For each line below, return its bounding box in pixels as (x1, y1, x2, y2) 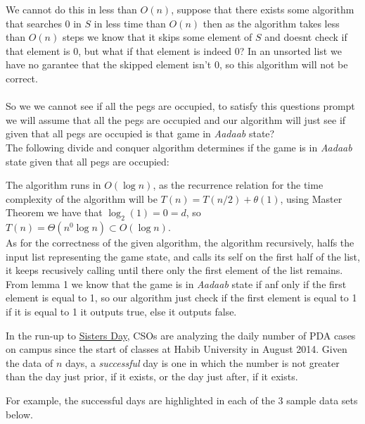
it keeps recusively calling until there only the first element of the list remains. (6, 263, 343, 278)
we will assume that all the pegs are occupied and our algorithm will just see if (6, 112, 346, 127)
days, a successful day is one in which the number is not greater (65, 355, 340, 370)
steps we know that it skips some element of (62, 30, 252, 44)
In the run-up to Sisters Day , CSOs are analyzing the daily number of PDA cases (6, 328, 356, 342)
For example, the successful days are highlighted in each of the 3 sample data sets (6, 393, 358, 408)
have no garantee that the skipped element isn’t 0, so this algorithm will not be (6, 57, 348, 72)
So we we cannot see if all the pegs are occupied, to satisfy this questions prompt (6, 99, 355, 113)
